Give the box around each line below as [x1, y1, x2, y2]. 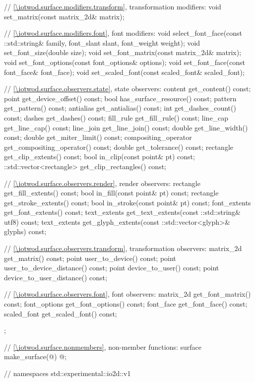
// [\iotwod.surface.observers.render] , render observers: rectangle [4, 178, 200, 188]
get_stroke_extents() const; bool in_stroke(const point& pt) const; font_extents [4, 197, 251, 207]
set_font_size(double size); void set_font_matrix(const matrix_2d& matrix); [4, 47, 242, 58]
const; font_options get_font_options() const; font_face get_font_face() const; [4, 299, 248, 309]
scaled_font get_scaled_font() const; [4, 308, 117, 318]
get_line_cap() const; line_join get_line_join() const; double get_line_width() [4, 122, 248, 132]
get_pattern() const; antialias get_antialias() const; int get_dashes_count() [4, 103, 236, 113]
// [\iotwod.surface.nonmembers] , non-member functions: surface [4, 341, 201, 352]
